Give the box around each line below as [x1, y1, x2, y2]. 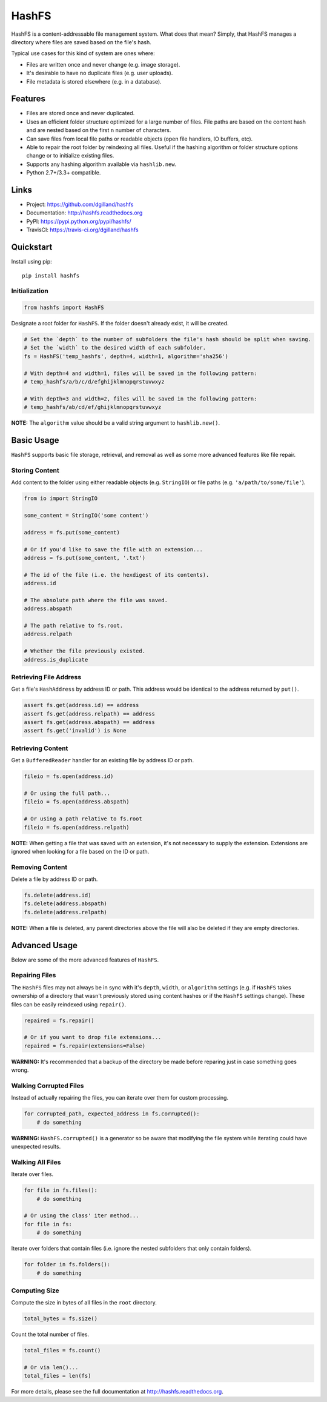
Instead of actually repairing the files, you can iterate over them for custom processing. [11, 1094, 229, 1101]
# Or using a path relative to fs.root [24, 816, 142, 822]
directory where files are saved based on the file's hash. [11, 38, 151, 45]
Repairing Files [11, 971, 56, 980]
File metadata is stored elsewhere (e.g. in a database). [26, 78, 162, 85]
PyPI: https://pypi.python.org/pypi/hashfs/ [26, 218, 131, 225]
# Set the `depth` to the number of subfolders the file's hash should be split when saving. [24, 336, 312, 343]
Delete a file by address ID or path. [11, 875, 98, 883]
